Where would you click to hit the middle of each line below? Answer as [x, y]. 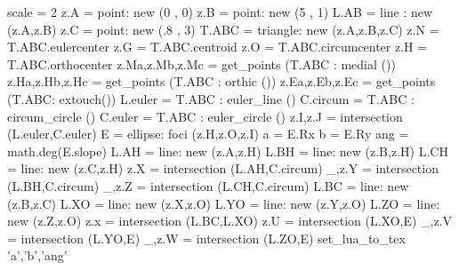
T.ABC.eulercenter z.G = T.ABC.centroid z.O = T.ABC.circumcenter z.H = [217, 47]
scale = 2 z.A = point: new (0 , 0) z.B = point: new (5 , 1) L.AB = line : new [220, 12]
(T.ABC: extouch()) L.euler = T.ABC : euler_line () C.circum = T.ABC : [211, 98]
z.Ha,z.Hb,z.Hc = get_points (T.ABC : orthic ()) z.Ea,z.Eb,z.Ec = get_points [221, 81]
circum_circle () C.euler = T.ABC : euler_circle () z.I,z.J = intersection [205, 116]
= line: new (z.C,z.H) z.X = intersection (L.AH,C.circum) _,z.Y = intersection [223, 168]
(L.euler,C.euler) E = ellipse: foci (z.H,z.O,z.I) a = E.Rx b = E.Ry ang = [208, 134]
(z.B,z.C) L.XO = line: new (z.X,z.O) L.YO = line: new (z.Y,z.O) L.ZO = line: [224, 203]
